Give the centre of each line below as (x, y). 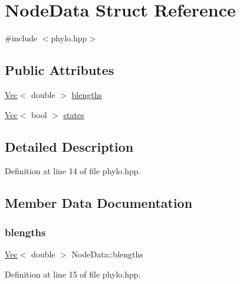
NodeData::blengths (107, 254)
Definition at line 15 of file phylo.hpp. (73, 274)
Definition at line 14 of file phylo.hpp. (73, 171)
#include (21, 38)
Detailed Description (69, 146)
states (74, 114)
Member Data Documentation (99, 203)
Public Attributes (60, 70)
